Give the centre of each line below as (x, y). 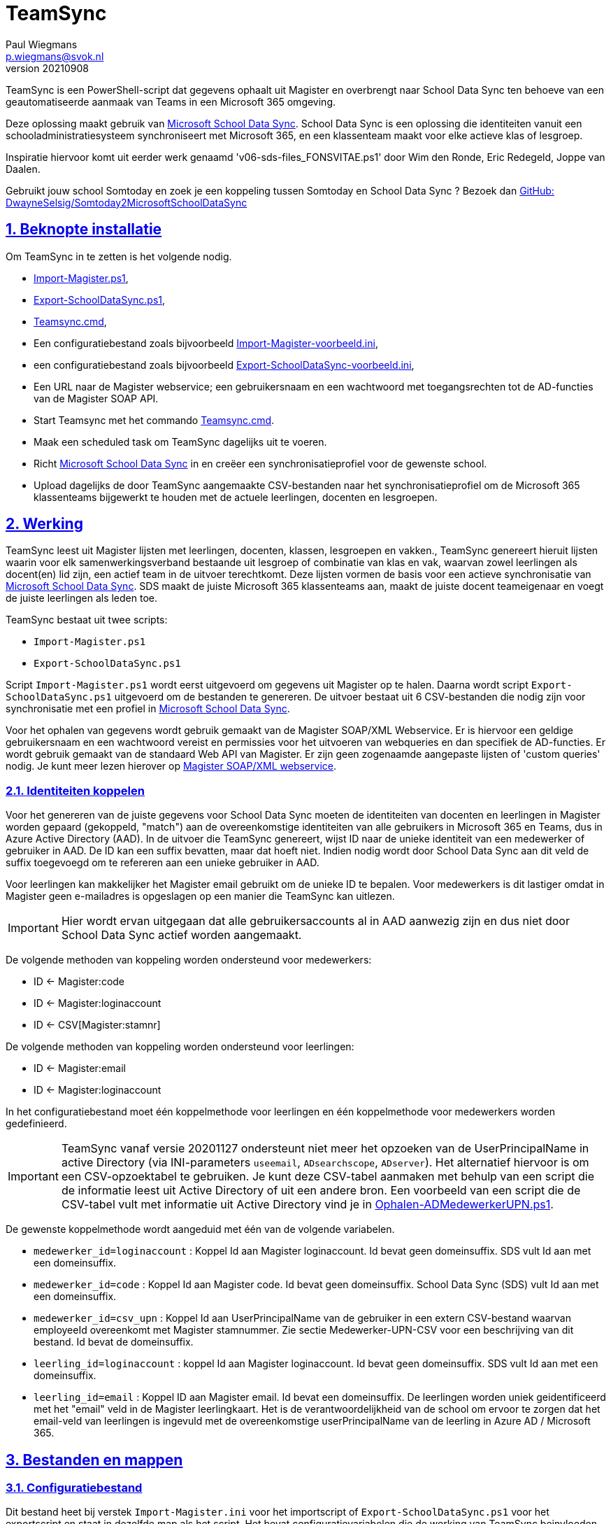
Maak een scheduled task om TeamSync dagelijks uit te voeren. (180, 442)
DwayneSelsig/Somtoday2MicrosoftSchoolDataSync (127, 202)
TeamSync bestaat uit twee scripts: (87, 620)
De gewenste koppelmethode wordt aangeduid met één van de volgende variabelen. (200, 1229)
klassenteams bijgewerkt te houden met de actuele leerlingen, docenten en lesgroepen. (236, 497)
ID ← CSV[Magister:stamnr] (97, 1025)
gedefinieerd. (36, 1124)
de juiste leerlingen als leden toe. (81, 598)
